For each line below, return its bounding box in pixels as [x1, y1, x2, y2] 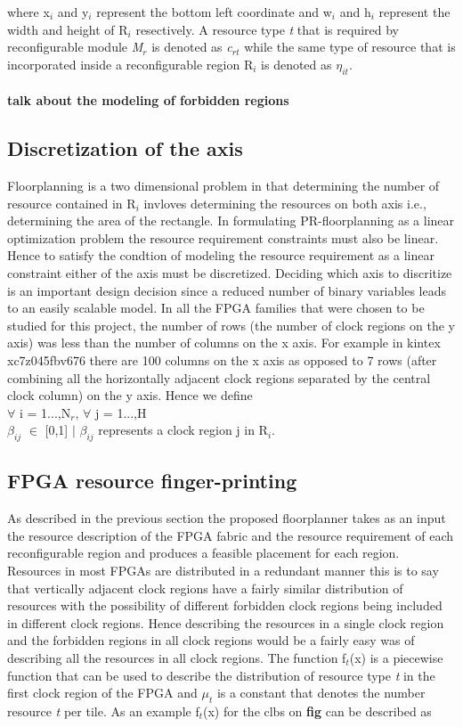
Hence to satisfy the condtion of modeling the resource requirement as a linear [7, 246, 435, 265]
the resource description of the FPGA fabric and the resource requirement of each [7, 526, 454, 544]
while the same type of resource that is [244, 37, 456, 56]
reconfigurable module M [7, 37, 143, 56]
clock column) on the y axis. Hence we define [7, 386, 253, 404]
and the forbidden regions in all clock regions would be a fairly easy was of [7, 631, 415, 649]
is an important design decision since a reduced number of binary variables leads [7, 281, 446, 299]
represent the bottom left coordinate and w [96, 3, 332, 20]
